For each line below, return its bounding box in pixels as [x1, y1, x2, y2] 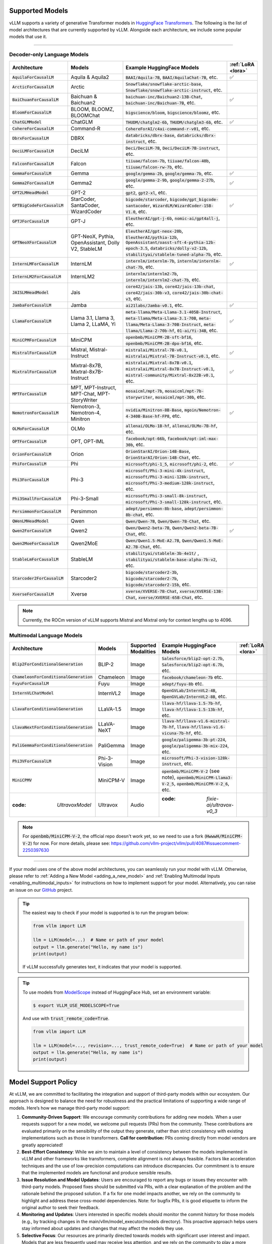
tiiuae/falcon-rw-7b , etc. [126, 163, 184, 170]
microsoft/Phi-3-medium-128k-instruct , [126, 479, 215, 486]
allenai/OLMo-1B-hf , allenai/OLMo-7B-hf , [126, 422, 218, 429]
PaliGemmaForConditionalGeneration [12, 743, 93, 748]
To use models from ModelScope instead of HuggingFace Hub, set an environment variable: [22, 989, 211, 995]
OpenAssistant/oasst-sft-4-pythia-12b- [126, 240, 216, 245]
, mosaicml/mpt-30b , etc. [152, 394, 206, 401]
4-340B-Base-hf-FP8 [126, 414, 170, 419]
